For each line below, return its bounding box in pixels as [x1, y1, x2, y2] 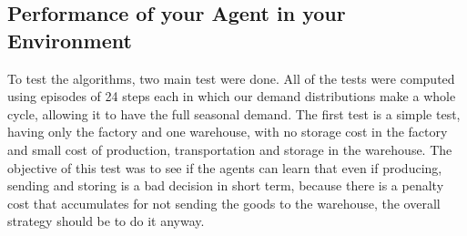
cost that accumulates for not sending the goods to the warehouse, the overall [7, 193, 441, 212]
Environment [7, 26, 132, 54]
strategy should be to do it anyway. [7, 211, 205, 231]
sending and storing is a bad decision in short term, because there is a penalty [7, 176, 444, 195]
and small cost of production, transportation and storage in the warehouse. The [7, 139, 452, 159]
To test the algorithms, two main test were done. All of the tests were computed [7, 68, 455, 87]
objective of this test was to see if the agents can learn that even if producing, [7, 158, 442, 177]
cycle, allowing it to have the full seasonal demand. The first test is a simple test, [7, 104, 461, 123]
